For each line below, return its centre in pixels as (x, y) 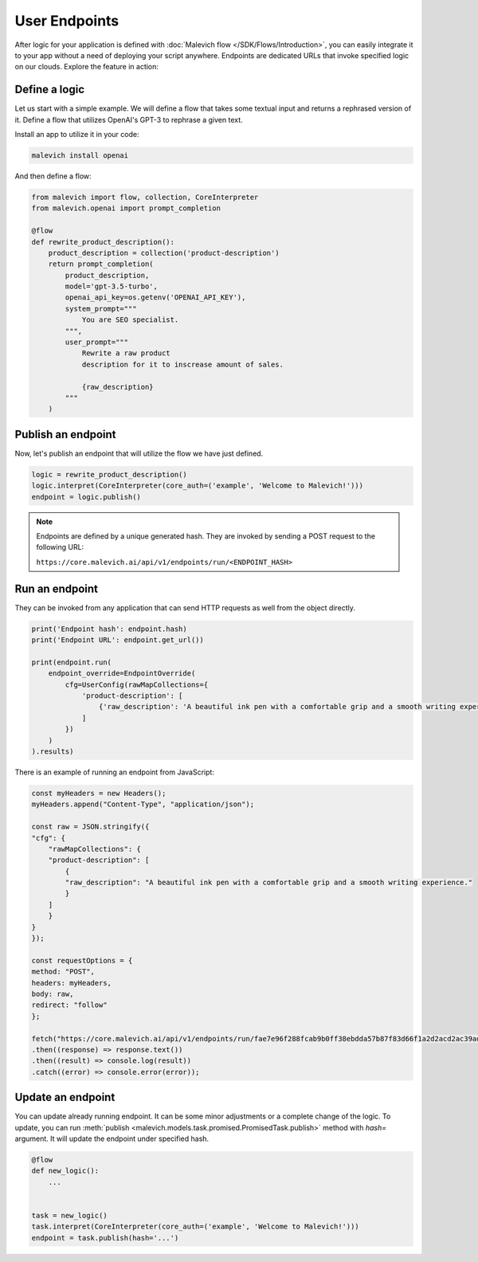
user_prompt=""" (97, 342)
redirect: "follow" (69, 1005)
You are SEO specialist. (130, 320)
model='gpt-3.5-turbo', (112, 286)
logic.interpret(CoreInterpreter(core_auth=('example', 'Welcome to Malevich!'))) (198, 486)
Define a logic (50, 90)
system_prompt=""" (101, 308)
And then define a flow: (53, 176)
